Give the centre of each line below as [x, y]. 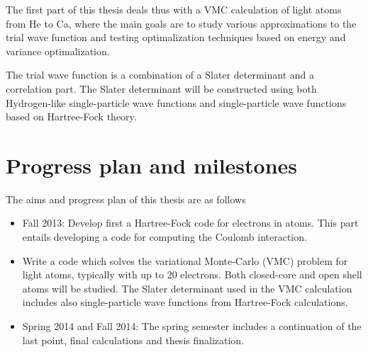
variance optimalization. [58, 51]
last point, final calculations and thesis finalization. [133, 340]
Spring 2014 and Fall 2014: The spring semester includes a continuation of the [192, 326]
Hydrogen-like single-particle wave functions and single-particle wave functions [176, 102]
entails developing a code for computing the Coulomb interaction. [165, 237]
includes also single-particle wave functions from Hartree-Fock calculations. [185, 302]
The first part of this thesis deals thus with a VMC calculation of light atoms [174, 9]
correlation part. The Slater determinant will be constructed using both [161, 88]
